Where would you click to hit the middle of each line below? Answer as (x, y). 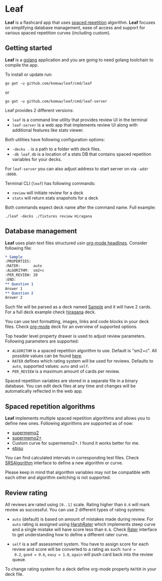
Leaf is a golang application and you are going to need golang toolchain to (79, 60)
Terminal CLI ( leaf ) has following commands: (50, 183)
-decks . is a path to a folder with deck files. (56, 149)
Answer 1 (14, 289)
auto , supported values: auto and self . (50, 366)
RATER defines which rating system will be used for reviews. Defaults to (83, 361)
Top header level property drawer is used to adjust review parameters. (75, 336)
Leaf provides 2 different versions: (40, 110)
